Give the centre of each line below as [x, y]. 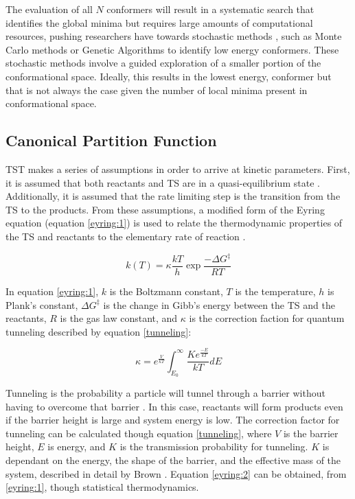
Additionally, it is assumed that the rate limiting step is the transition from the [173, 196]
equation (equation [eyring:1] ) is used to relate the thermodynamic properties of [174, 223]
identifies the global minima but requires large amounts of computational [159, 22]
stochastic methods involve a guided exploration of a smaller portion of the [163, 63]
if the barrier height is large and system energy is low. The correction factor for [173, 420]
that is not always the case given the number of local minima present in [157, 90]
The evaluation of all [49, 9]
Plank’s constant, [42, 304]
